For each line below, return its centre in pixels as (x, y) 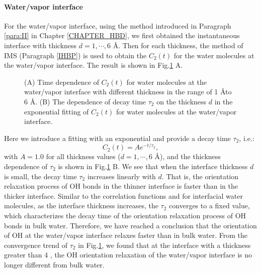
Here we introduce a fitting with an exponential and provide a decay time (117, 138)
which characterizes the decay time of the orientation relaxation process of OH (125, 215)
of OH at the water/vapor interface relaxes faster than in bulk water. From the (126, 235)
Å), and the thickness (188, 156)
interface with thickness (40, 45)
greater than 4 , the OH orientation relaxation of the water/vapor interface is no (128, 255)
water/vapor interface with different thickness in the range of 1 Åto (128, 92)
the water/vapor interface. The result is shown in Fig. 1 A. (94, 65)
